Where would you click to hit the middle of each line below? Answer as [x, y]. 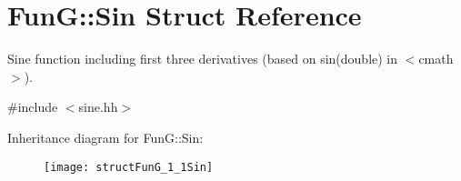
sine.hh [98, 107]
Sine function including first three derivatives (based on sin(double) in [203, 59]
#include [33, 107]
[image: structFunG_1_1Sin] [129, 167]
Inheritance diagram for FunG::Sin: [105, 137]
